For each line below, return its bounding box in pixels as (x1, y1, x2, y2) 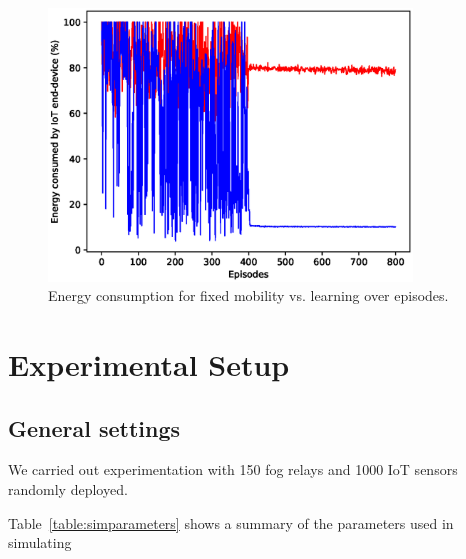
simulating (8, 532, 72, 553)
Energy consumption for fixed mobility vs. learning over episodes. (48, 285, 449, 306)
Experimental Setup (8, 343, 290, 384)
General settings (8, 412, 181, 443)
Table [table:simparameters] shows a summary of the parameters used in (8, 512, 454, 533)
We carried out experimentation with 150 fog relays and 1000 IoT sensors (8, 459, 458, 480)
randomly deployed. (8, 478, 128, 499)
